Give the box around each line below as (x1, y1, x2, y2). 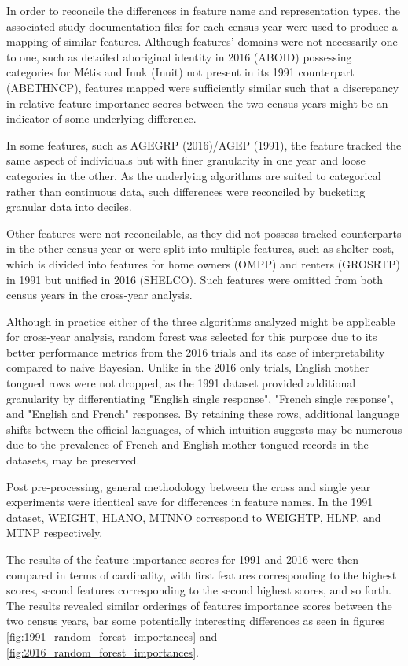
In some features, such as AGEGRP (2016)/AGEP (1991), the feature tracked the (6, 136, 402, 153)
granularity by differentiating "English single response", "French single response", (6, 390, 394, 406)
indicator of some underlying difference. (6, 110, 197, 127)
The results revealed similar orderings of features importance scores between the (6, 597, 392, 613)
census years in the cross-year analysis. (6, 287, 193, 303)
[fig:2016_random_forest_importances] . (6, 643, 199, 660)
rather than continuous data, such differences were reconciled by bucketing (6, 183, 366, 199)
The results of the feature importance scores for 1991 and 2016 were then (6, 551, 359, 567)
